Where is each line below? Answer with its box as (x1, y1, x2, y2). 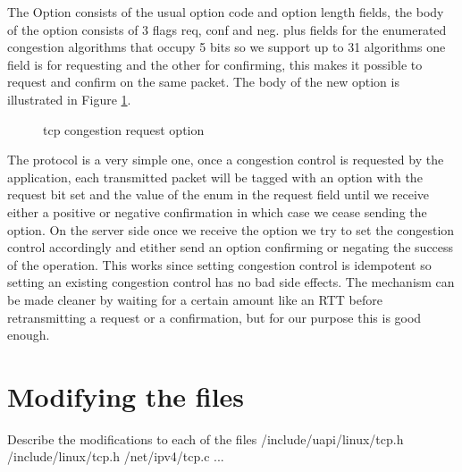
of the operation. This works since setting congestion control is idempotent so (7, 255, 432, 274)
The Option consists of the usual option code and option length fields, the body (7, 3, 444, 21)
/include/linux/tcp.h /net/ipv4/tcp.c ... (7, 447, 224, 466)
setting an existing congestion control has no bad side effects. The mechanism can (7, 273, 455, 291)
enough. (7, 325, 50, 344)
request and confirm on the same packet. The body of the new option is (7, 72, 399, 91)
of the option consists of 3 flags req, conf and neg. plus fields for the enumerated (7, 20, 447, 38)
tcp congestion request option (43, 120, 205, 139)
